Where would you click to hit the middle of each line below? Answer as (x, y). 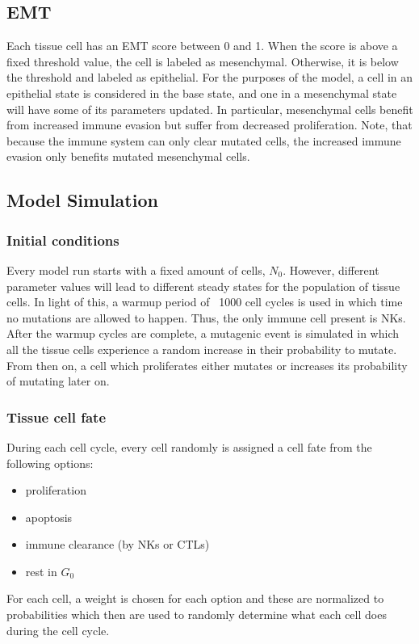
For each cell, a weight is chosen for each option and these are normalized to (195, 598)
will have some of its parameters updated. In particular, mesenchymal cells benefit (210, 109)
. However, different (331, 269)
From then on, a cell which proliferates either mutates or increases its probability (207, 365)
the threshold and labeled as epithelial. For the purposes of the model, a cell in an (210, 77)
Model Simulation (82, 200)
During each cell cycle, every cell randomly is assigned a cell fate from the (189, 446)
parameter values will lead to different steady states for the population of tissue (203, 286)
